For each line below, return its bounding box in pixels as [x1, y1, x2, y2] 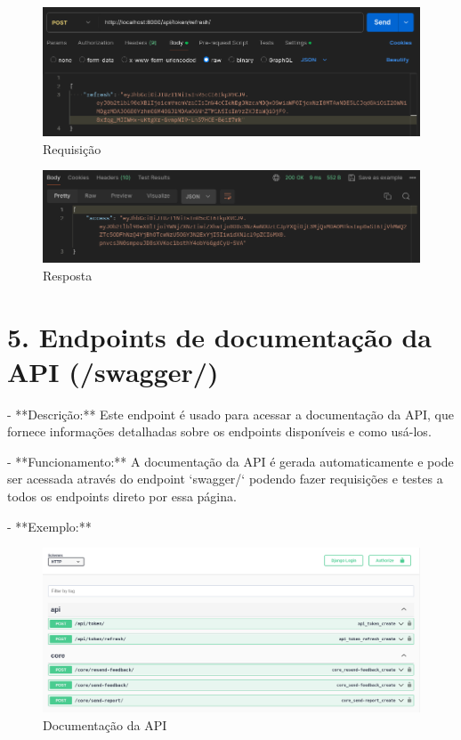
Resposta [43, 265, 93, 284]
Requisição [43, 139, 101, 158]
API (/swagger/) [7, 353, 219, 389]
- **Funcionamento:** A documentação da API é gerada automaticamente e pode [7, 451, 454, 470]
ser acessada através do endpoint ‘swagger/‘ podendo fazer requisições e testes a [7, 469, 443, 488]
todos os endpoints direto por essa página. [7, 487, 237, 506]
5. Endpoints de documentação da [7, 318, 433, 354]
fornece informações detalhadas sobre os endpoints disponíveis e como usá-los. [7, 422, 432, 441]
